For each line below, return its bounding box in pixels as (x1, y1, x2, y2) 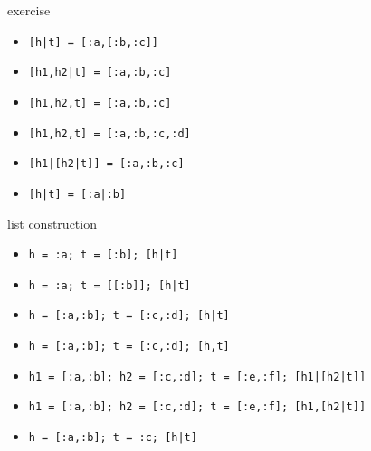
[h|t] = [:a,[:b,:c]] (28, 35, 158, 49)
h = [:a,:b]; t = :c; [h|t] (28, 431, 197, 445)
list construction (7, 213, 97, 232)
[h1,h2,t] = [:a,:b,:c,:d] (28, 127, 191, 140)
